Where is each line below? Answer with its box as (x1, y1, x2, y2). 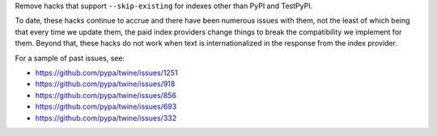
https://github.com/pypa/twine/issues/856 (35, 90, 177, 100)
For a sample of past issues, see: (15, 53, 125, 63)
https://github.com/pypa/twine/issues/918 (35, 79, 176, 89)
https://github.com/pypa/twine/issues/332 (35, 113, 177, 122)
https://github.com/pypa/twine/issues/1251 (35, 68, 178, 77)
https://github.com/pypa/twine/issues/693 (35, 101, 177, 112)
